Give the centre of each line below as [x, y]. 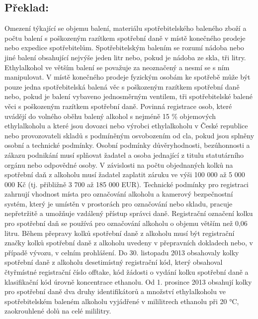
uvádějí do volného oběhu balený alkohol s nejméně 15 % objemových [110, 116]
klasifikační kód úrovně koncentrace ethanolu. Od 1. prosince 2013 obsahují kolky [128, 281]
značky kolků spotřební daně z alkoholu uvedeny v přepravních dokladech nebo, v [129, 243]
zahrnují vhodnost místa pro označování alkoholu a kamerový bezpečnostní [119, 194]
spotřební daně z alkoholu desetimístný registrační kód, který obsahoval [114, 262]
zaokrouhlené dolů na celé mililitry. [58, 311]
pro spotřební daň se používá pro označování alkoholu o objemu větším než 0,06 [126, 223]
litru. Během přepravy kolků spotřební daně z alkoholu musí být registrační [120, 233]
